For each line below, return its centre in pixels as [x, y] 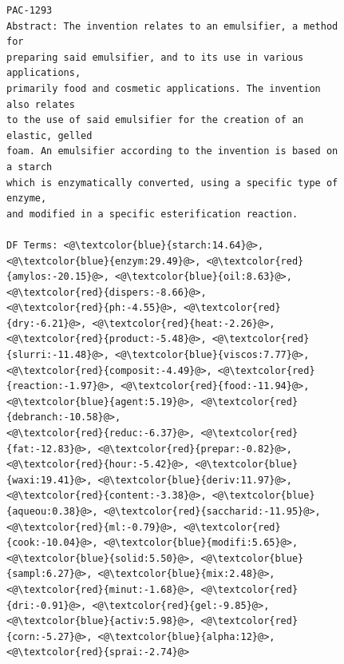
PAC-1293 [30, 10]
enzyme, [27, 199]
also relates [41, 104]
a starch [30, 167]
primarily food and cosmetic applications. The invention [164, 88]
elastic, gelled [49, 135]
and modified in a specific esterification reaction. [152, 214]
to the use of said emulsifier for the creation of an [155, 120]
